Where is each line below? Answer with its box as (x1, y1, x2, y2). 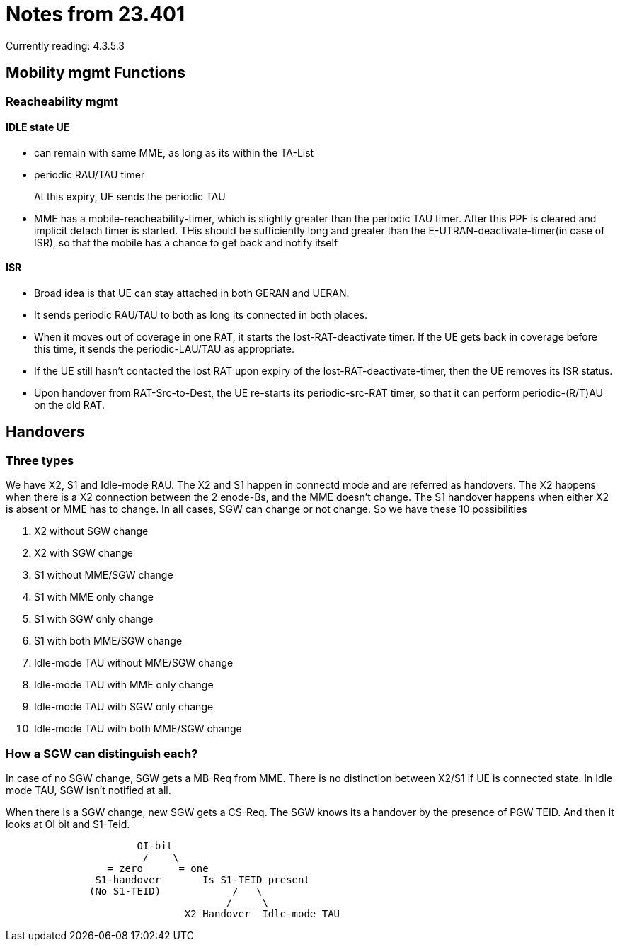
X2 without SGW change (34, 525, 149, 538)
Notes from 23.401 (6, 2, 185, 26)
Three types (6, 453, 74, 467)
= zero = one (107, 863, 209, 874)
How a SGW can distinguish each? (6, 746, 198, 761)
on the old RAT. (34, 399, 105, 412)
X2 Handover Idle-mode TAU (184, 908, 340, 919)
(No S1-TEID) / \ (89, 885, 263, 897)
